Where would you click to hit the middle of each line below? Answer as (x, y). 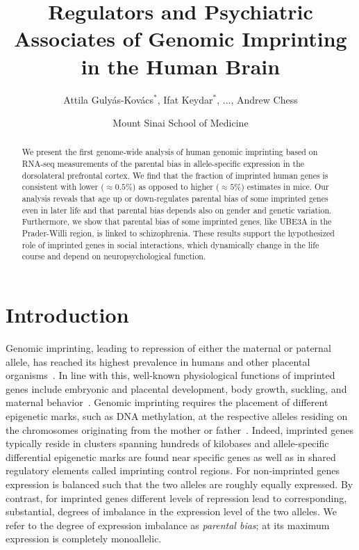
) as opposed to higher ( (176, 187)
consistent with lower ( (63, 187)
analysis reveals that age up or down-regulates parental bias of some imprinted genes (175, 199)
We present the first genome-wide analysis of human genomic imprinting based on (170, 152)
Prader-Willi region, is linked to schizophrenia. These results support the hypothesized (178, 233)
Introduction (67, 315)
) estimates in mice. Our (285, 187)
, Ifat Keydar (185, 99)
